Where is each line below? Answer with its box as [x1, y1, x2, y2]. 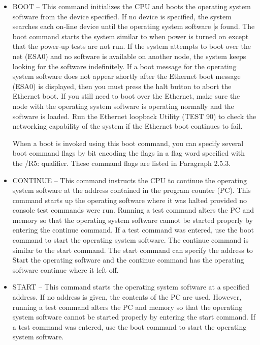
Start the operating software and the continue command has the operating [12, 254, 244, 265]
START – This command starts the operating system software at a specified [12, 281, 250, 292]
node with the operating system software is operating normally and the [12, 100, 234, 111]
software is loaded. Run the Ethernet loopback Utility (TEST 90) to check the [12, 110, 256, 121]
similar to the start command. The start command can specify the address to [12, 244, 253, 255]
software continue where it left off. [12, 264, 119, 275]
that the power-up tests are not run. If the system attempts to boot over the [12, 41, 251, 51]
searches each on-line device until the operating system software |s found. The [12, 21, 255, 32]
